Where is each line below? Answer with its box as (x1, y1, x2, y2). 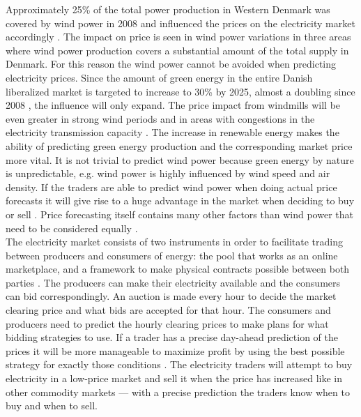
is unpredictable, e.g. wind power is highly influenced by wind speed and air (6, 166, 330, 181)
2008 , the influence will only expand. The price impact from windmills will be (6, 98, 341, 112)
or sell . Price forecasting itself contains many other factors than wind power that (6, 206, 353, 221)
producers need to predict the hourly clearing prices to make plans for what (6, 316, 329, 331)
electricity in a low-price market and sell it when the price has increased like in (6, 371, 342, 386)
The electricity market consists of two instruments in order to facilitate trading (6, 234, 343, 249)
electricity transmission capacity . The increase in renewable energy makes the (6, 125, 339, 139)
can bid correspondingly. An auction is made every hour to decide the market (6, 289, 337, 303)
